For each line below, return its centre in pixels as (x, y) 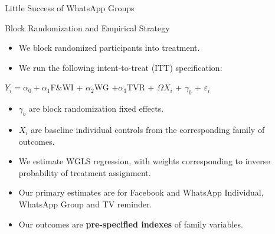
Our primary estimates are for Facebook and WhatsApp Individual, (141, 192)
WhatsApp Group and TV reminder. (85, 204)
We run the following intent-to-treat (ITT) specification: (120, 67)
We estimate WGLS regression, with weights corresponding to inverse (144, 161)
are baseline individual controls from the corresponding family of (148, 129)
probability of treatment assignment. (85, 172)
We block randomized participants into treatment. (109, 48)
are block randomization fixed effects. (96, 108)
